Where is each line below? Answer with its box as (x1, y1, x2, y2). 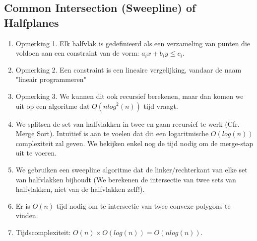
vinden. (15, 210, 38, 221)
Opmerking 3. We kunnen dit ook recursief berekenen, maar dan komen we (15, 90, 244, 101)
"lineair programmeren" (15, 74, 86, 84)
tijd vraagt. (143, 100, 178, 111)
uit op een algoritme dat (15, 100, 90, 111)
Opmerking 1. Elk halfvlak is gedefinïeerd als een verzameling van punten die (15, 38, 251, 48)
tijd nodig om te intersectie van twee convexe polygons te (56, 200, 231, 211)
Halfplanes (4, 14, 59, 30)
